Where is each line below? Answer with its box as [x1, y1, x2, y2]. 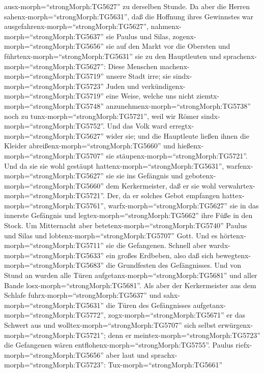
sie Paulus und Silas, [106, 30, 170, 41]
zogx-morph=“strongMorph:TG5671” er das [108, 309, 246, 320]
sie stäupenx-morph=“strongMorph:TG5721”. [106, 150, 248, 161]
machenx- [160, 60, 190, 71]
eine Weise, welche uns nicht [106, 90, 194, 101]
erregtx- [169, 120, 194, 131]
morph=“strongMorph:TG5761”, [4, 200, 106, 210]
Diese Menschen [108, 60, 158, 71]
